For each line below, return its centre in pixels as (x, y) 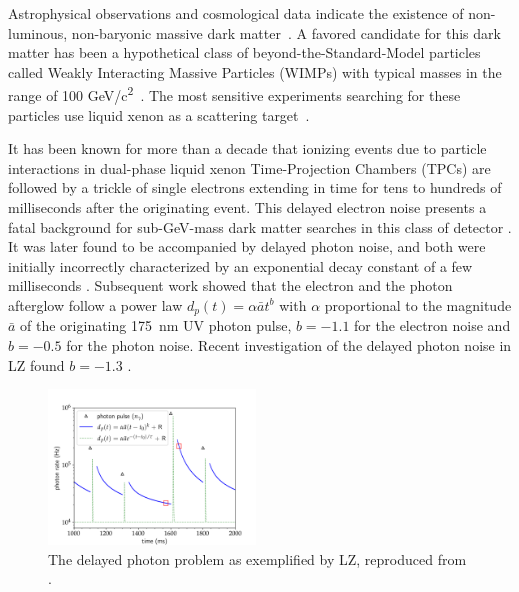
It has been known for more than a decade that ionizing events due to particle (247, 148)
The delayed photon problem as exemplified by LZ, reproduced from (257, 558)
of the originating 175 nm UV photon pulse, (156, 325)
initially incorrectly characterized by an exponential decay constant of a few (240, 265)
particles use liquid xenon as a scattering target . (159, 114)
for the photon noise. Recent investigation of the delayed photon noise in (289, 345)
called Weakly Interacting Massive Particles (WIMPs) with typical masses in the (255, 71)
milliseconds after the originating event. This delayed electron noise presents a (247, 207)
